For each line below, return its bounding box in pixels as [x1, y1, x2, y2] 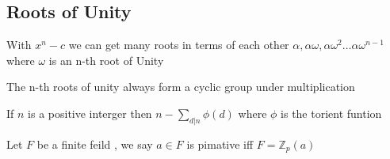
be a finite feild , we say [36, 135, 153, 152]
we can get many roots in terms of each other [68, 36, 289, 53]
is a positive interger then [28, 104, 152, 121]
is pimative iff [186, 135, 254, 152]
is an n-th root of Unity [48, 51, 164, 68]
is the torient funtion [281, 104, 382, 121]
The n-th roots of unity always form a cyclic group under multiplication [6, 78, 355, 95]
